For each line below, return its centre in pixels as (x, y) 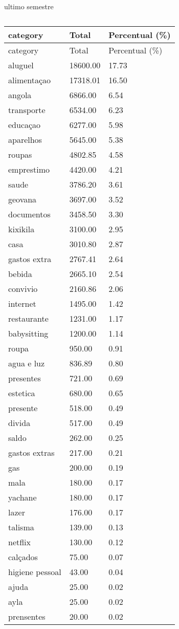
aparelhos (25, 139)
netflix (20, 542)
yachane (23, 497)
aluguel (21, 65)
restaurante (28, 318)
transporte (27, 109)
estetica (22, 393)
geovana (23, 199)
